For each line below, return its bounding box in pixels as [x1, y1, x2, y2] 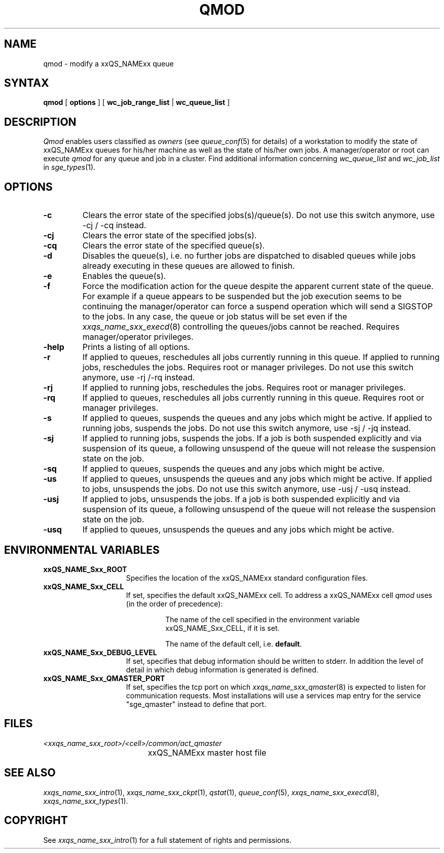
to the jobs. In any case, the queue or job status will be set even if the [82, 311, 347, 322]
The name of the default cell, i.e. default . [165, 639, 302, 648]
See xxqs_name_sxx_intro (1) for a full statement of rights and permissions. [43, 835, 291, 844]
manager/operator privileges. [82, 332, 194, 342]
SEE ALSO [4, 766, 56, 779]
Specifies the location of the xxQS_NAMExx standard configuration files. [126, 573, 368, 582]
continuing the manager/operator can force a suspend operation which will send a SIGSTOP [82, 301, 433, 312]
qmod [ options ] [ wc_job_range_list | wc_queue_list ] [43, 98, 230, 107]
